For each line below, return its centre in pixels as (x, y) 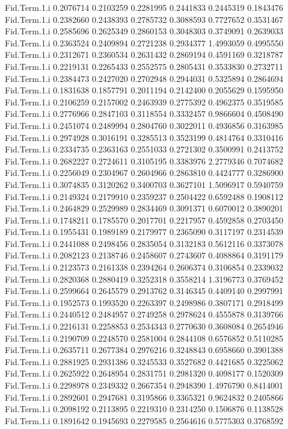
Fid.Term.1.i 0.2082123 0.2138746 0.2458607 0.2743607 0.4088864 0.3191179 (144, 255)
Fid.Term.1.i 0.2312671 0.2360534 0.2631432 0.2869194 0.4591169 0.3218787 (144, 55)
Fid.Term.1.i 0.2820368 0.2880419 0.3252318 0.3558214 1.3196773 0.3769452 (144, 279)
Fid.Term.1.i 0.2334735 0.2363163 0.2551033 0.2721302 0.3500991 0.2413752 (144, 149)
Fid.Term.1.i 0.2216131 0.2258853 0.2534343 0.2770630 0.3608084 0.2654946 (144, 326)
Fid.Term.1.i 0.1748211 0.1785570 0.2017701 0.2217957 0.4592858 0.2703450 (144, 220)
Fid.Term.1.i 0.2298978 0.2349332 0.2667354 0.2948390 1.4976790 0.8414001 (144, 385)
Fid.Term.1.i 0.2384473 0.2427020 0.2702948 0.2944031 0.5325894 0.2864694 (144, 78)
